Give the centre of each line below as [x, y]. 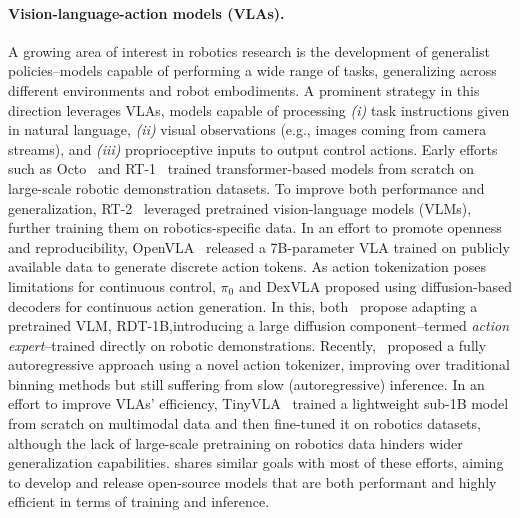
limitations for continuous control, [112, 285]
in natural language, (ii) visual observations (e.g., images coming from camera [247, 129]
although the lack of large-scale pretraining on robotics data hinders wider [235, 442]
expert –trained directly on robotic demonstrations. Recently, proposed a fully [247, 344]
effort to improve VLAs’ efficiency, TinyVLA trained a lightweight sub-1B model [258, 403]
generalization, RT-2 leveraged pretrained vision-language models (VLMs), [240, 207]
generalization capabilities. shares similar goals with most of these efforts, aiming [256, 462]
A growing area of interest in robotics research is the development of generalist [249, 50]
